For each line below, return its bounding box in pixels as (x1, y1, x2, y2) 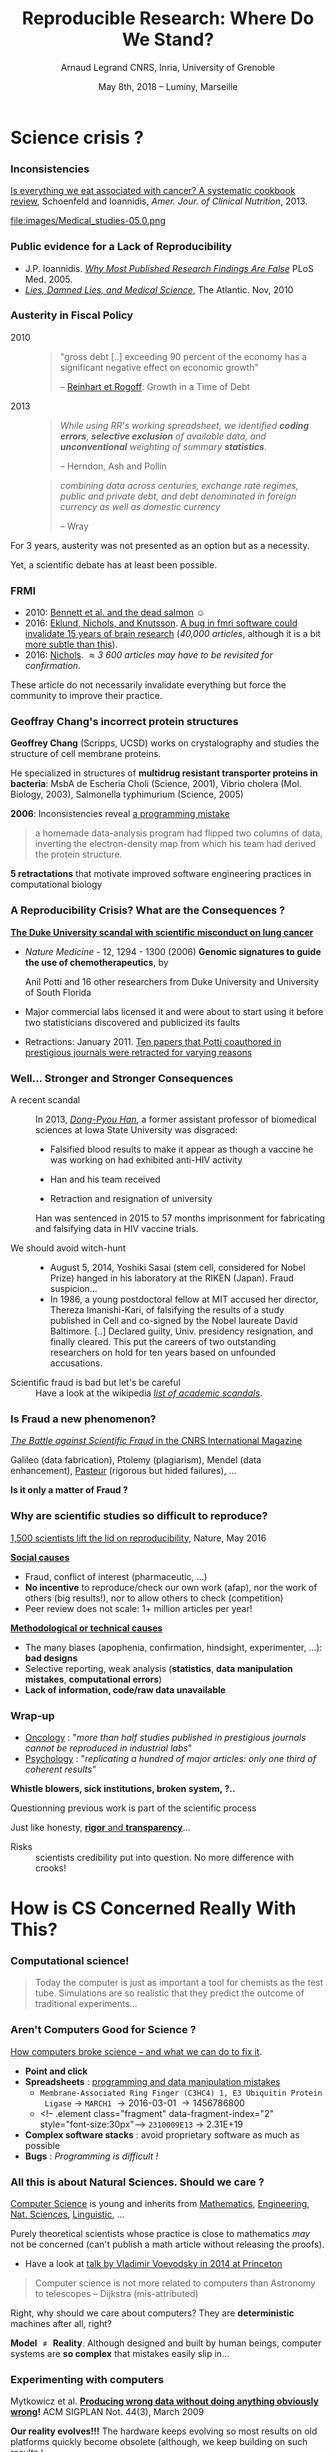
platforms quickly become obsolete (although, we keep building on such (10, 2436, 308, 2448)
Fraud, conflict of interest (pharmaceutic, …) (24, 1570, 208, 1582)
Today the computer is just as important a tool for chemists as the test (34, 1977, 324, 1989)
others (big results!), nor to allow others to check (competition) (24, 1592, 284, 1604)
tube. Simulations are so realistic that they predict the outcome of (34, 1987, 305, 1999)
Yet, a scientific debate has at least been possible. (10, 558, 218, 571)
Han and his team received (49, 1173, 161, 1186)
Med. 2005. (24, 273, 73, 285)
